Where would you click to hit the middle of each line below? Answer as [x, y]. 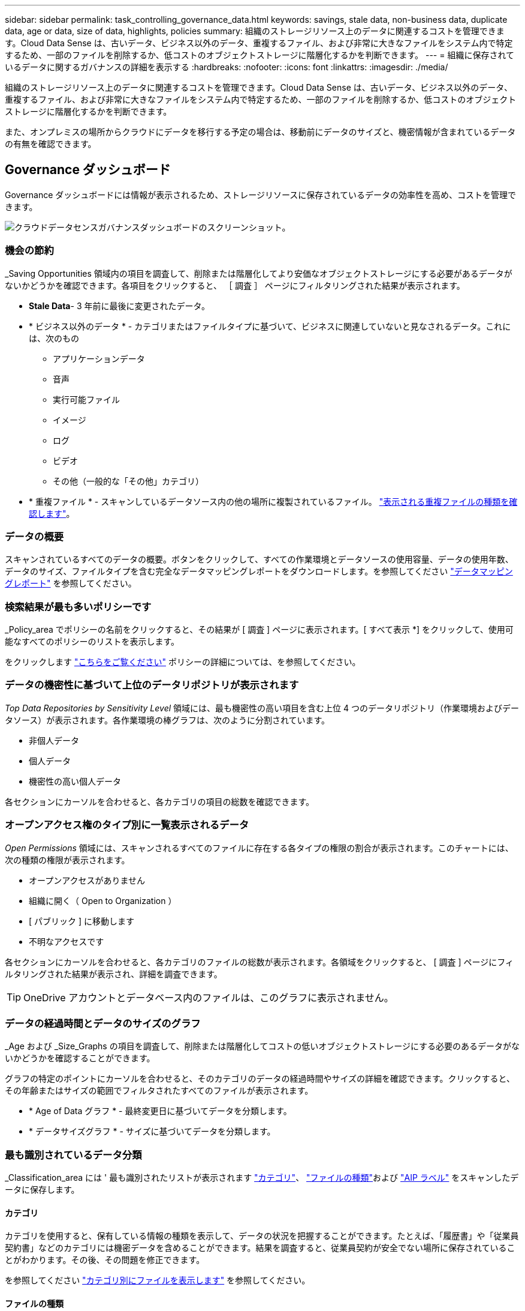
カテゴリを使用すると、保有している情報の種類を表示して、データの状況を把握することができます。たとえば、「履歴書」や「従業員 [262, 1236]
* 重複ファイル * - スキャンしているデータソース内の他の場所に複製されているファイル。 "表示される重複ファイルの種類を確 [273, 501]
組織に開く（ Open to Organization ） [103, 900]
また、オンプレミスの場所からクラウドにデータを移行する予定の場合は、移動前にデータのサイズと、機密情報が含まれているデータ [260, 132]
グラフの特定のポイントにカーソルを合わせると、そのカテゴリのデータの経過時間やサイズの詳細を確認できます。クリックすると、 [260, 1079]
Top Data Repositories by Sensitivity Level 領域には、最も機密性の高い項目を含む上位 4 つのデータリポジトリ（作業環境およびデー [262, 708]
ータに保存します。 [42, 1190]
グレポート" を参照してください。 [71, 583]
